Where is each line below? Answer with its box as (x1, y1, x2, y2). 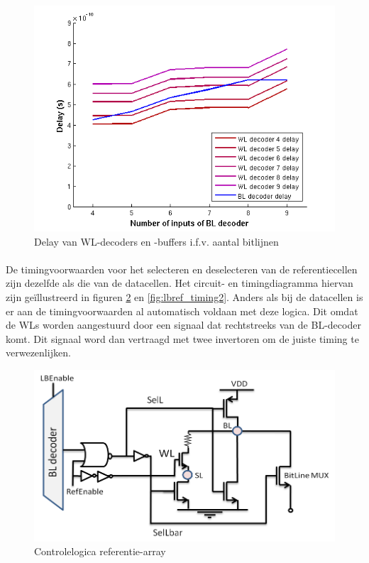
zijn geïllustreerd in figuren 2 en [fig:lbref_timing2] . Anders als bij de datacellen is (6, 289, 363, 304)
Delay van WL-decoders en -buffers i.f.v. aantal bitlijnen (34, 234, 279, 248)
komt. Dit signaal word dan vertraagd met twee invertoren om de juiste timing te (6, 331, 359, 346)
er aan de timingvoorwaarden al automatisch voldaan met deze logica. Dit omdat (6, 303, 358, 318)
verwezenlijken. (6, 345, 71, 360)
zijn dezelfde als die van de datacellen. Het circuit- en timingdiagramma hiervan (6, 275, 353, 290)
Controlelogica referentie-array (34, 544, 166, 559)
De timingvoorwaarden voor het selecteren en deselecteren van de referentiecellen (6, 261, 358, 276)
